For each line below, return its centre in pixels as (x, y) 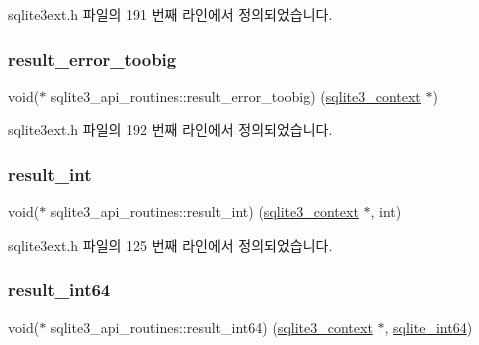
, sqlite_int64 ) (428, 326)
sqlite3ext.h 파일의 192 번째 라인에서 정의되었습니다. (170, 129)
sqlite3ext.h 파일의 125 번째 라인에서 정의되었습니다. (170, 244)
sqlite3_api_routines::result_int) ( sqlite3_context (204, 211)
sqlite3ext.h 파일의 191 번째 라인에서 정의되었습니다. (170, 14)
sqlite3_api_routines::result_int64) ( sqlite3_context (211, 326)
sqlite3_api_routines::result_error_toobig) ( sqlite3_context (235, 95)
